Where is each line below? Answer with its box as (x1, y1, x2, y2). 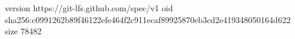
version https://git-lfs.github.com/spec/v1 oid (5, 2, 173, 14)
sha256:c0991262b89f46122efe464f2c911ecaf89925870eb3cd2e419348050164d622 (5, 13, 291, 25)
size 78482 (5, 25, 42, 37)
